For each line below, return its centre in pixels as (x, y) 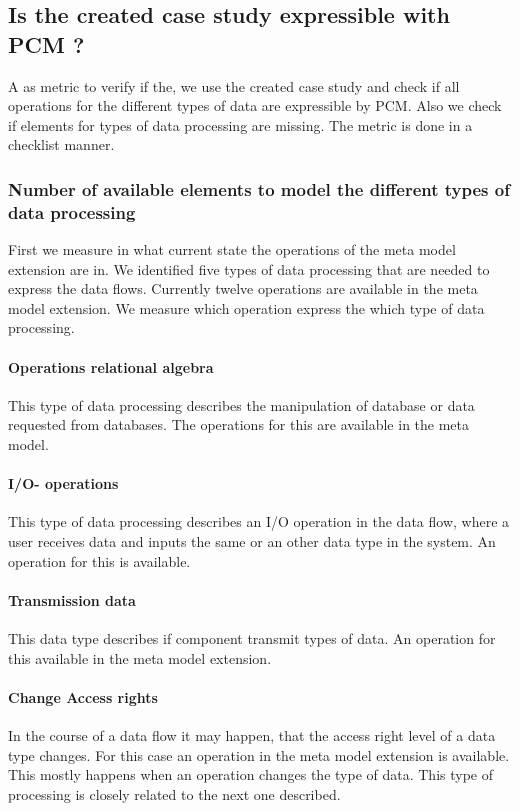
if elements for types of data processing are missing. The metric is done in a (240, 124)
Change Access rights (83, 696)
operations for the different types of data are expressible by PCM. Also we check (255, 105)
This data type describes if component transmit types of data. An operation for (252, 638)
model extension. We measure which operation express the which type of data (246, 307)
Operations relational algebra (111, 366)
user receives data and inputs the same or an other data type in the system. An (252, 541)
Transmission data (72, 599)
